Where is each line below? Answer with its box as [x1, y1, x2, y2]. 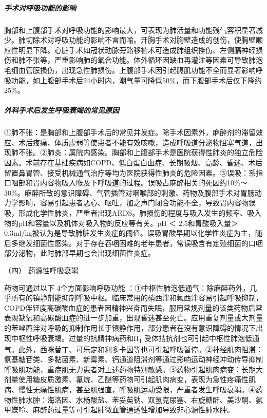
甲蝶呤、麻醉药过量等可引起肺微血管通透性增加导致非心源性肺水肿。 [4, 404, 234, 415]
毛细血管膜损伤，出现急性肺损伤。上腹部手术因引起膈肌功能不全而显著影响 [4, 64, 256, 75]
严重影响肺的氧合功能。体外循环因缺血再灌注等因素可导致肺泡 [54, 54, 263, 65]
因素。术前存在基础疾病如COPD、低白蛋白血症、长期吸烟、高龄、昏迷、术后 [4, 157, 263, 168]
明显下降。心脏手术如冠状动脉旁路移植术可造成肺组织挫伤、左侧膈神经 [18, 44, 256, 55]
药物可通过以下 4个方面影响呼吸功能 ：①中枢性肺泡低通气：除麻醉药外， [4, 282, 250, 293]
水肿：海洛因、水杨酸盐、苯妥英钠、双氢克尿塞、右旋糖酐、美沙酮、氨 [25, 394, 263, 405]
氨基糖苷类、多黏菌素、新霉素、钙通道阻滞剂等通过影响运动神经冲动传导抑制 [4, 354, 263, 365]
